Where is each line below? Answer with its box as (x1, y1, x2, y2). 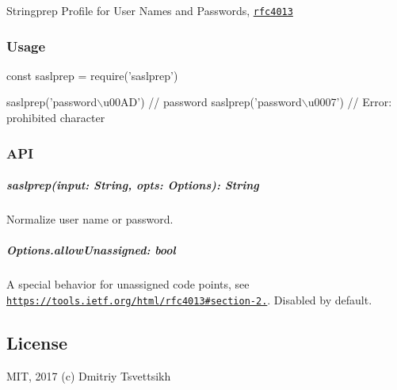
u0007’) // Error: (307, 94, 392, 110)
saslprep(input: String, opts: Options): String (6, 177, 259, 193)
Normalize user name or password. (6, 211, 174, 227)
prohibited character (6, 109, 105, 126)
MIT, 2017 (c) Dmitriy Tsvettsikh (6, 367, 171, 384)
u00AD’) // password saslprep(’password (103, 94, 302, 110)
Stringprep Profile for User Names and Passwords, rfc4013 (6, 2, 293, 18)
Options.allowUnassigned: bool (6, 242, 176, 258)
